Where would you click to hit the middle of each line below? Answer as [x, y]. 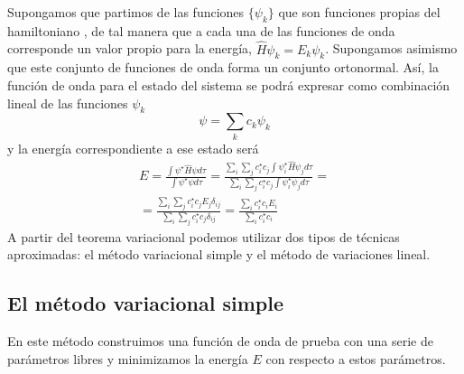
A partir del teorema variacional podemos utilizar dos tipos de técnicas [204, 236]
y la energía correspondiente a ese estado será [133, 148]
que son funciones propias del [359, 12]
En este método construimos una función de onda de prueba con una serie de [220, 340]
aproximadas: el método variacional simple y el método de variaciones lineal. [219, 254]
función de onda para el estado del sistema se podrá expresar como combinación [229, 85]
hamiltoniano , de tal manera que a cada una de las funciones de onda [201, 30]
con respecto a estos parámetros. [356, 358]
